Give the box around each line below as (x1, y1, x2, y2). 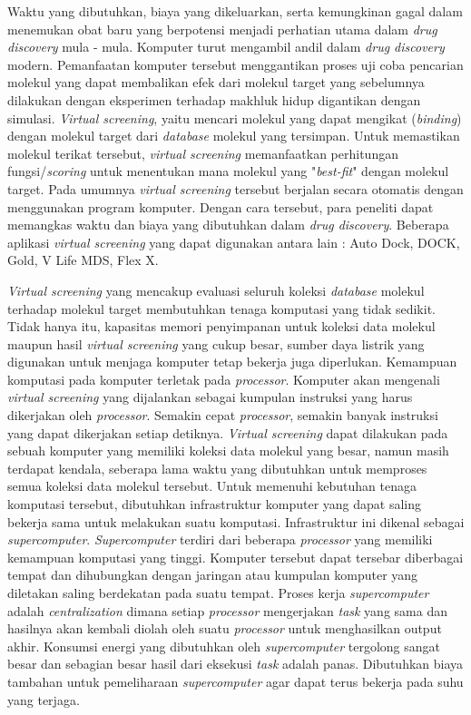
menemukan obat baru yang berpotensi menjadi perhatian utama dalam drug (7, 19, 437, 38)
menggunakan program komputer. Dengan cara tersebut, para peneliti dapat (7, 197, 434, 216)
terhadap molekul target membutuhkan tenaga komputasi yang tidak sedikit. (7, 299, 436, 318)
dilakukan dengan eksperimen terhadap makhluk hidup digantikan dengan (7, 90, 421, 109)
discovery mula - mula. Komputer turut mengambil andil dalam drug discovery (7, 37, 445, 56)
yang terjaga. (7, 690, 80, 709)
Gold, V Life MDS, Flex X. (7, 250, 159, 269)
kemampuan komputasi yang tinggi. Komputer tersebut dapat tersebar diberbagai (7, 547, 464, 566)
